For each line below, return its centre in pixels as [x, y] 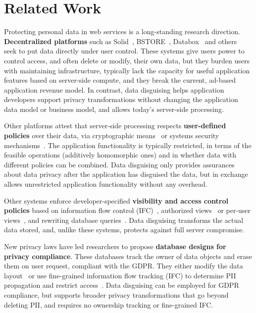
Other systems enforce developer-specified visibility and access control [116, 200]
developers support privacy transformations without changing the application [121, 99]
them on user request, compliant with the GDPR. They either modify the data [124, 266]
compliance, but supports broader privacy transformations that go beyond [116, 294]
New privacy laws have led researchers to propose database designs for [115, 246]
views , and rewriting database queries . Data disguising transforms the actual [124, 220]
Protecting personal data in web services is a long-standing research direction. [122, 31]
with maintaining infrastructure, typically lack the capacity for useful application [127, 70]
